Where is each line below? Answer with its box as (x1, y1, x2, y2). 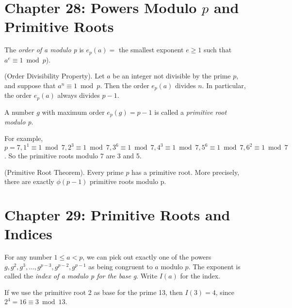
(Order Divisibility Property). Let (4, 71, 105, 81)
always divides (57, 90, 100, 100)
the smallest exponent (118, 45, 184, 55)
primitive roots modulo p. (90, 176, 166, 186)
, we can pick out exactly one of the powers (82, 252, 211, 262)
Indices (4, 224, 52, 244)
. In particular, (202, 80, 246, 90)
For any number (4, 252, 52, 262)
